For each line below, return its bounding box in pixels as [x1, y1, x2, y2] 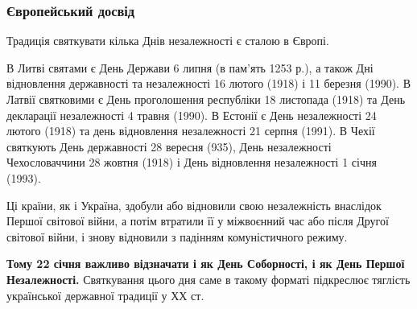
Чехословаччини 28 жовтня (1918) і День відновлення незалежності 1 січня [6, 154, 377, 171]
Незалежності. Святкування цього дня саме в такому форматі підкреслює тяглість [6, 270, 411, 287]
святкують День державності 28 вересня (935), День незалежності [6, 138, 332, 154]
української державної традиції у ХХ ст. [6, 286, 204, 303]
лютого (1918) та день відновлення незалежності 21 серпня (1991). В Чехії [6, 122, 375, 139]
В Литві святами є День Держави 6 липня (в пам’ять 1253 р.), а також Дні [6, 59, 374, 76]
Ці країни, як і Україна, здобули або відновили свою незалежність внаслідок [6, 196, 382, 213]
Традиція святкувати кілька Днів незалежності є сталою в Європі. [6, 32, 329, 49]
